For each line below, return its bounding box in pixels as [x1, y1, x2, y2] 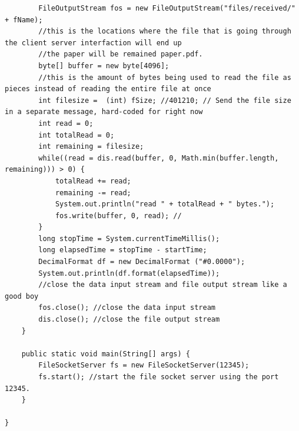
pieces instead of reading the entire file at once [5, 85, 211, 93]
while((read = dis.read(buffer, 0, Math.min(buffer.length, [38, 153, 279, 162]
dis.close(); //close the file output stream [38, 315, 220, 324]
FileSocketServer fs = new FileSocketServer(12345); [38, 361, 250, 370]
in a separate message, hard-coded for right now [5, 108, 203, 116]
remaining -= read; [55, 188, 131, 197]
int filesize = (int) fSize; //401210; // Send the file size [38, 96, 291, 105]
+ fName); [5, 15, 43, 24]
